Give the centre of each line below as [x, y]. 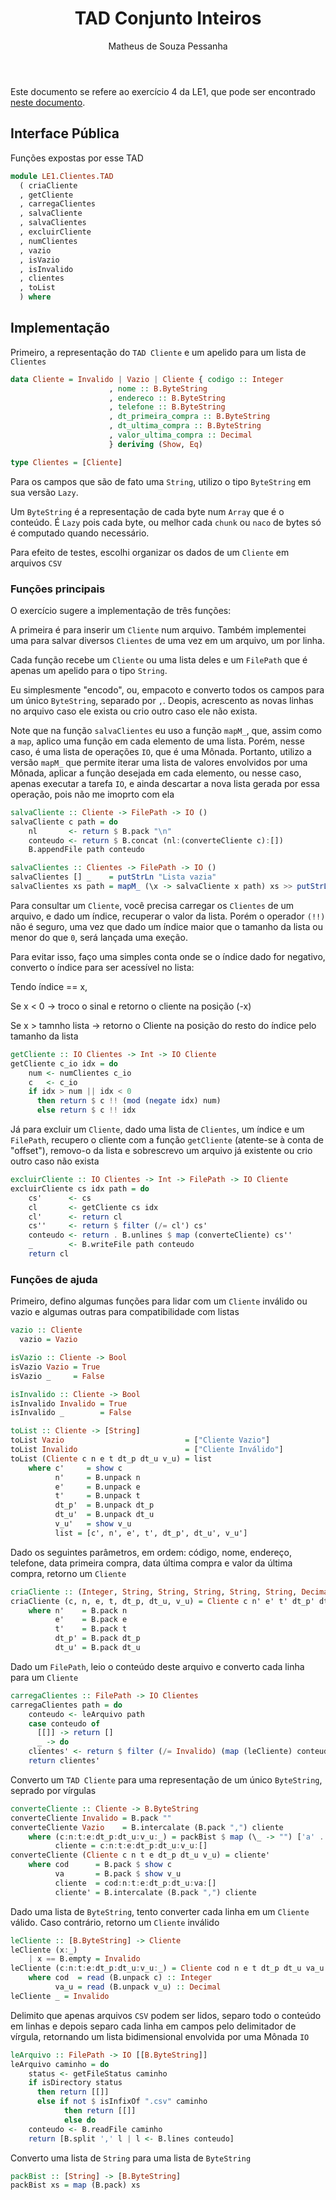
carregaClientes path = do [66, 1705]
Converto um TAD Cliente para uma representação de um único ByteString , [166, 1779]
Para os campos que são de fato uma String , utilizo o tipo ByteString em [161, 481]
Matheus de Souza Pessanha [168, 46]
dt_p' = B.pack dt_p [97, 1638]
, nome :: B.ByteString [158, 388]
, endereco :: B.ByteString [167, 398]
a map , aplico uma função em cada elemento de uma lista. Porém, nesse [157, 741]
